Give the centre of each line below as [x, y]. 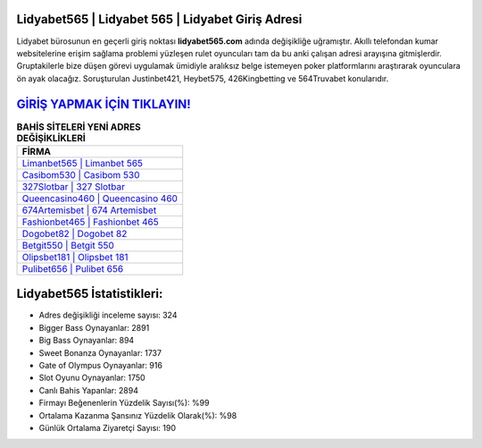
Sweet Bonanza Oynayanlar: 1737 [100, 352]
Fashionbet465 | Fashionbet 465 [91, 222]
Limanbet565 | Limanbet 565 [82, 163]
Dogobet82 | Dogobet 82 [75, 233]
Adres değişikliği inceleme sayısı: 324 [108, 315]
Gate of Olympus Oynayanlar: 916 [100, 366]
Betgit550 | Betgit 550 [68, 245]
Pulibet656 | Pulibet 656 [73, 268]
